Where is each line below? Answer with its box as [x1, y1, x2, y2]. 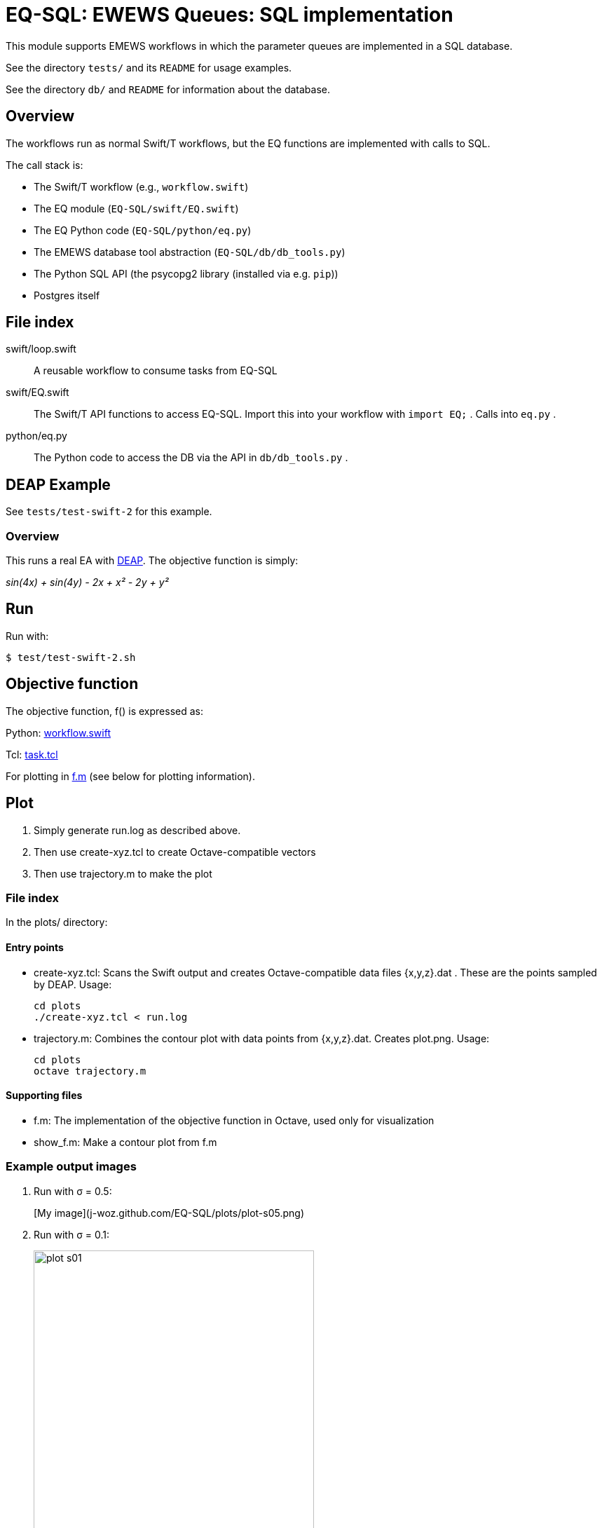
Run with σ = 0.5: [34, 1185, 112, 1197]
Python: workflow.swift [6, 726, 111, 739]
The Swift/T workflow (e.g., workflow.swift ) [34, 180, 249, 193]
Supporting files [6, 1089, 83, 1102]
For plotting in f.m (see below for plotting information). [6, 770, 255, 782]
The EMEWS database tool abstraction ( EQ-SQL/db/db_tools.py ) [34, 245, 346, 258]
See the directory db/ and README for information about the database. [6, 83, 330, 95]
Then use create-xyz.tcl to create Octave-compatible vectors [34, 845, 316, 858]
